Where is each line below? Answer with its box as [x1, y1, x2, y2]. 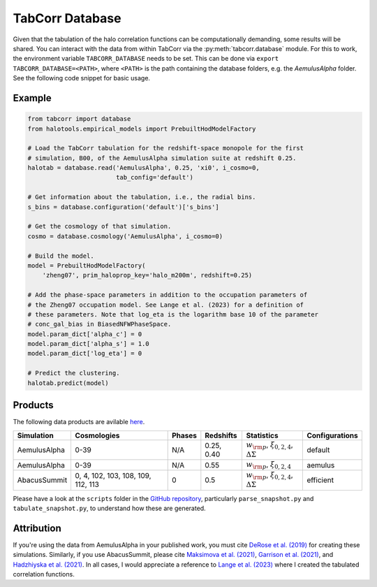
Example [13, 92, 52, 104]
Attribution [13, 522, 62, 534]
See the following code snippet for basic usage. [13, 74, 150, 82]
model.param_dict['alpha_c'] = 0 [27, 330, 142, 338]
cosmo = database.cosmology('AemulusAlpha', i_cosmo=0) [27, 232, 223, 240]
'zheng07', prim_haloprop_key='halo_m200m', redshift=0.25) [42, 271, 253, 280]
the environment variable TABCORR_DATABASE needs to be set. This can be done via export [13, 55, 279, 63]
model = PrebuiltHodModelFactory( [27, 261, 146, 269]
